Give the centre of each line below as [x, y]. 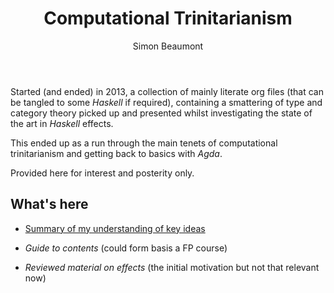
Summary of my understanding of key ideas [115, 228]
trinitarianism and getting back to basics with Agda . [116, 153]
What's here [49, 204]
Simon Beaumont [168, 46]
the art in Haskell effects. [62, 123]
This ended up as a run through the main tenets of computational [144, 143]
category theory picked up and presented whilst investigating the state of [161, 113]
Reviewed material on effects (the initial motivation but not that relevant [172, 267]
